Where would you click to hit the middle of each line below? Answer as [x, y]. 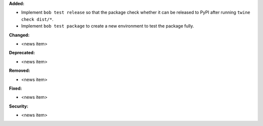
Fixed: [15, 88]
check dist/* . [37, 19]
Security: [19, 106]
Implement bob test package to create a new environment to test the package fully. [108, 26]
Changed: [19, 35]
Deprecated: [22, 53]
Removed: [19, 71]
